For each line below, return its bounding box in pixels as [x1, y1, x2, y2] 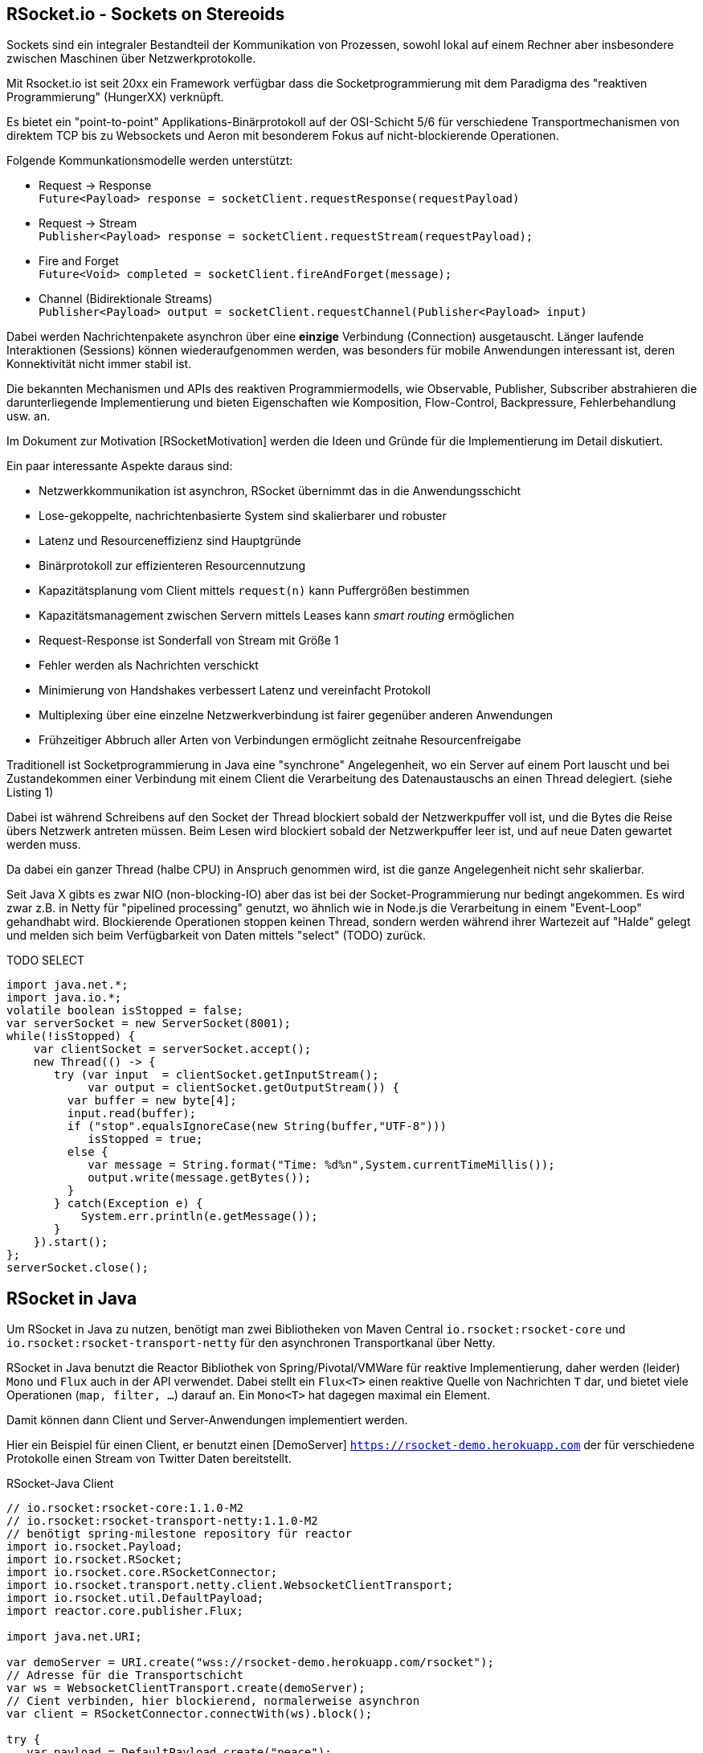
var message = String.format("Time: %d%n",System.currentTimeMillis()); [88, 1158, 555, 1172]
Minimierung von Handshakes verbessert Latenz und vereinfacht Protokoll [39, 683, 431, 698]
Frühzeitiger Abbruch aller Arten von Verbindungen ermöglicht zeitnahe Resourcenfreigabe [39, 733, 521, 747]
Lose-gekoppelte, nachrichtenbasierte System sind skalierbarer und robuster [39, 509, 447, 523]
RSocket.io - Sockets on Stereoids [6, 4, 285, 24]
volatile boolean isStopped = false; [6, 1004, 244, 1018]
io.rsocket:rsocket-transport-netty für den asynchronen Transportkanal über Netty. [6, 1336, 496, 1350]
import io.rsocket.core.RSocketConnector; [6, 1566, 278, 1579]
